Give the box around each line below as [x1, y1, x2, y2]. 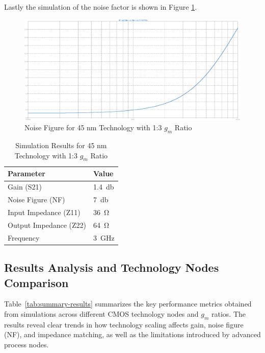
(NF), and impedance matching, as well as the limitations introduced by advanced [4, 329, 261, 340]
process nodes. [4, 339, 49, 349]
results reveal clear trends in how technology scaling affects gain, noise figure [4, 319, 244, 330]
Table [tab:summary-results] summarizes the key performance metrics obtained [4, 298, 252, 309]
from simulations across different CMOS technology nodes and [4, 308, 199, 319]
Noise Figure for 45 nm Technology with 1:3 [24, 122, 162, 133]
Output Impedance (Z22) [8, 219, 87, 230]
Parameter [8, 168, 45, 179]
